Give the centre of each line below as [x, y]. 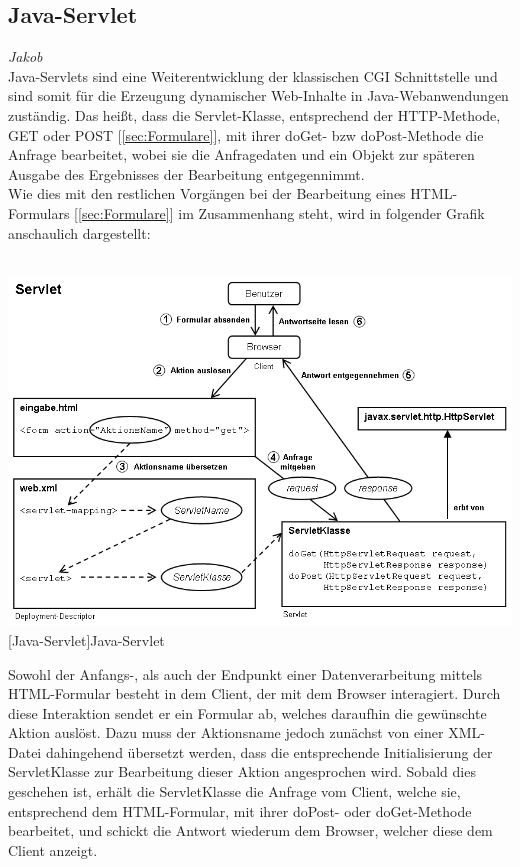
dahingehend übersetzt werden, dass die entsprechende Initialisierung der [269, 751]
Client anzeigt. [53, 849]
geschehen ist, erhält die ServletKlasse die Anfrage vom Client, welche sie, [234, 791]
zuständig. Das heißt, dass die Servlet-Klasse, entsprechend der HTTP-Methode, [254, 114]
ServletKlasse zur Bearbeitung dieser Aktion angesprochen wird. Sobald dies [242, 771]
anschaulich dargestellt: [79, 232]
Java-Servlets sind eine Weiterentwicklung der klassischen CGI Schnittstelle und [253, 75]
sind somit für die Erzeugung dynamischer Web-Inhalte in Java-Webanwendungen [258, 95]
